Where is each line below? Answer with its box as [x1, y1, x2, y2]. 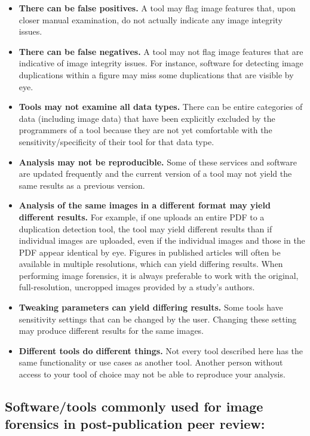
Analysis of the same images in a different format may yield [19, 199, 271, 211]
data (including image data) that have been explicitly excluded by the [19, 112, 275, 124]
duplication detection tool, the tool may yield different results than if [19, 222, 272, 235]
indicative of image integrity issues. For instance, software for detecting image [19, 57, 303, 69]
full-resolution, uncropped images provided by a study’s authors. [19, 281, 255, 293]
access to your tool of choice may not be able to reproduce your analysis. [19, 368, 286, 380]
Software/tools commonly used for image [5, 397, 263, 416]
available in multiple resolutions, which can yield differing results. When [19, 257, 283, 270]
